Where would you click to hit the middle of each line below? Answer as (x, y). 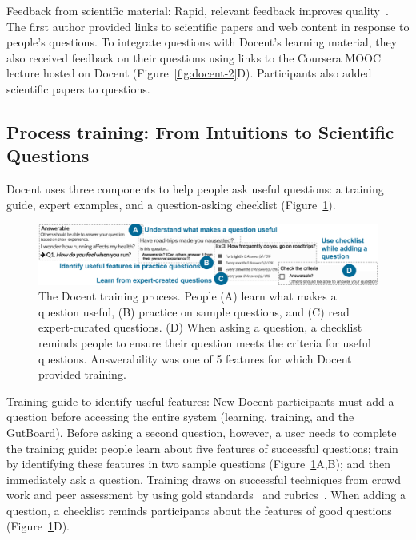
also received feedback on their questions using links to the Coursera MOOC (194, 57)
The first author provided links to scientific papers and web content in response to (208, 26)
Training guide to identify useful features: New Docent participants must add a (200, 401)
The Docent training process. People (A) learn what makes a (188, 296)
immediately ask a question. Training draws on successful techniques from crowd (204, 479)
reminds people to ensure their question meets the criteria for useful (205, 342)
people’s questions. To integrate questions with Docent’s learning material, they (202, 42)
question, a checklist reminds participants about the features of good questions (199, 510)
